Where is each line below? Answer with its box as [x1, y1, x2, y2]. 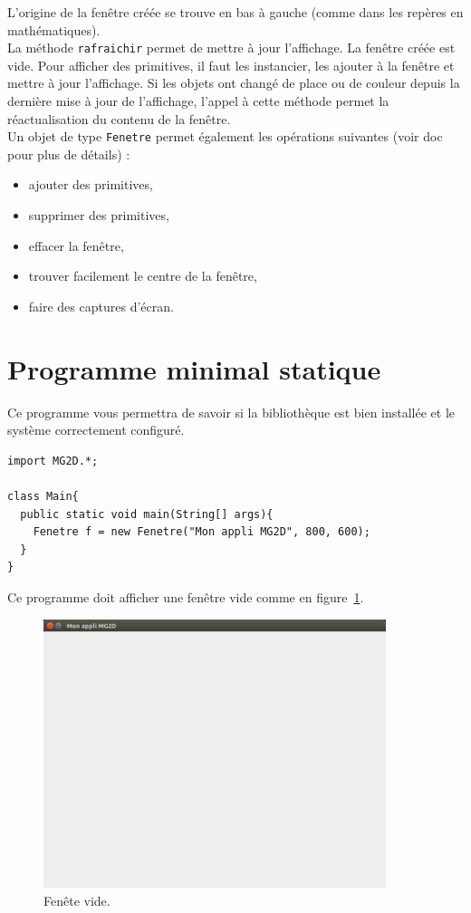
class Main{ [7, 489, 79, 503]
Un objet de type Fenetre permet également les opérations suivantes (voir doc [7, 127, 443, 146]
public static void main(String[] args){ [20, 507, 274, 521]
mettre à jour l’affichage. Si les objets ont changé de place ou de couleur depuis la [7, 73, 460, 92]
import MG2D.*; [7, 454, 99, 467]
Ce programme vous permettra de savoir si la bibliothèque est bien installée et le [7, 402, 456, 421]
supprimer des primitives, [28, 206, 169, 225]
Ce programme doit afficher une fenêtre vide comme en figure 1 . [7, 587, 364, 606]
